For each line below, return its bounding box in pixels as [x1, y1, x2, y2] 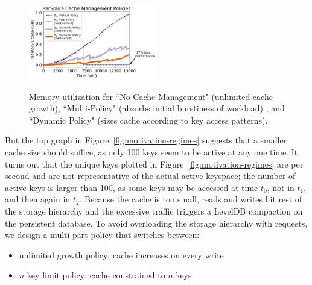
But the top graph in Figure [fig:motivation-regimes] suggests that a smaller [5, 134, 287, 146]
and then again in [5, 193, 71, 205]
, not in [267, 181, 294, 193]
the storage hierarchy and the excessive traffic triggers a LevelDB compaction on [5, 204, 303, 217]
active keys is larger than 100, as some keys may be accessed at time [5, 181, 258, 193]
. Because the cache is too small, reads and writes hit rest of [79, 193, 302, 205]
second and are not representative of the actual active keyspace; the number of [5, 169, 296, 182]
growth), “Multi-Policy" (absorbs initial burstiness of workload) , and [29, 102, 285, 114]
